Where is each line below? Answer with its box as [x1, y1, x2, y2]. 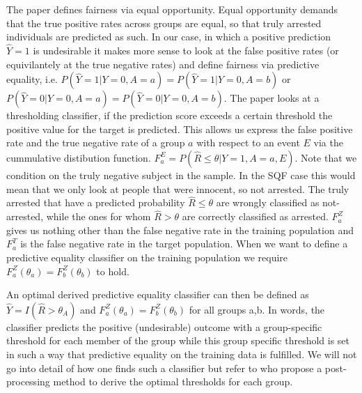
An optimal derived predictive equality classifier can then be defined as [6, 287, 309, 302]
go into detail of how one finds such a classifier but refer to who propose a [6, 360, 322, 375]
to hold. [96, 263, 129, 278]
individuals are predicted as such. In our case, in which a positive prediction [6, 29, 331, 44]
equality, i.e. [6, 72, 58, 86]
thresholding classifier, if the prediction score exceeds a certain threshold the [6, 108, 333, 123]
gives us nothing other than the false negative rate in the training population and [6, 222, 354, 237]
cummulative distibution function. [6, 150, 151, 164]
